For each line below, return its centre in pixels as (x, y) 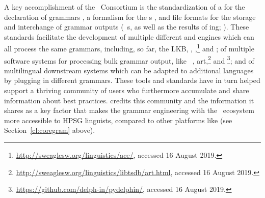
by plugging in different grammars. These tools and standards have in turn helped (132, 80)
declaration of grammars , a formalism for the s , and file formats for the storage (130, 17)
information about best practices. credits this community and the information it (129, 100)
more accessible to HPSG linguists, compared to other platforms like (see (118, 120)
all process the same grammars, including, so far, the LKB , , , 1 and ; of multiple (129, 48)
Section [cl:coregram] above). (50, 130)
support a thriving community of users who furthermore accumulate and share (127, 90)
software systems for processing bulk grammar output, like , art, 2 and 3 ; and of (129, 60)
